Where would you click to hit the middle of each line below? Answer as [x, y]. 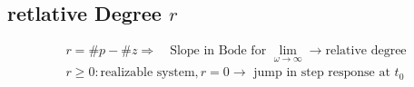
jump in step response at [322, 73]
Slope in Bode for [218, 51]
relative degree [366, 51]
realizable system [148, 73]
